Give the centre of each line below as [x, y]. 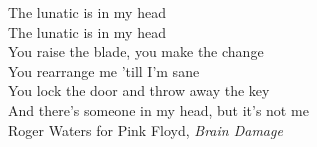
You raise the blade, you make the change [136, 51]
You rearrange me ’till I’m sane [104, 70]
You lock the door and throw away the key [139, 90]
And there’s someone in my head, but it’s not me [158, 109]
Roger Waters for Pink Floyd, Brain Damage [145, 129]
